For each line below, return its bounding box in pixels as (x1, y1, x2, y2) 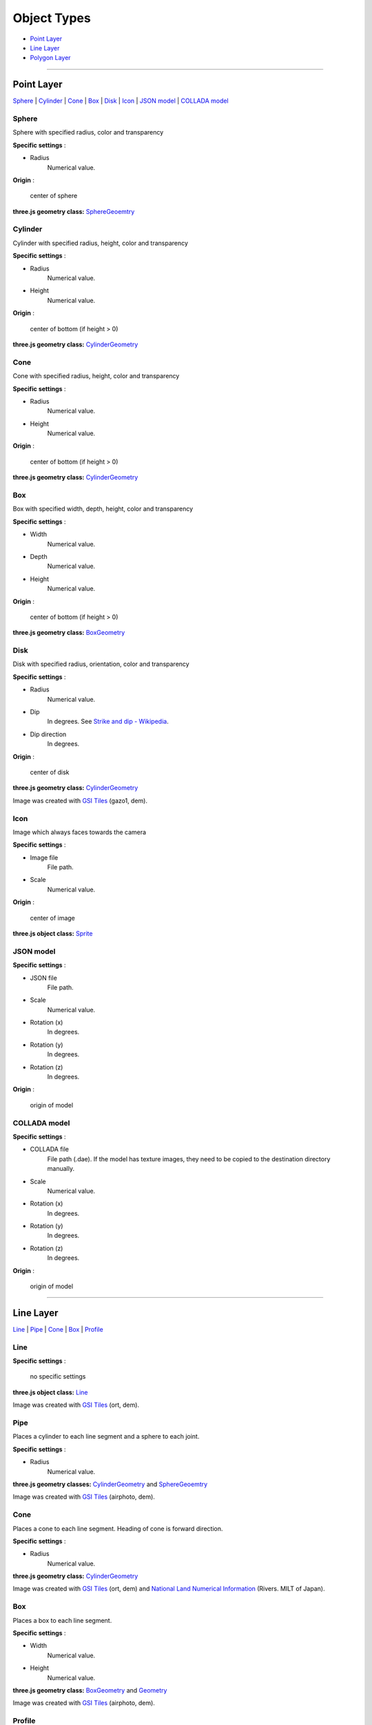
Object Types (12, 10, 91, 26)
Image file (30, 853, 59, 862)
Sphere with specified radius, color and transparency (12, 128, 164, 137)
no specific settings (30, 1372, 86, 1381)
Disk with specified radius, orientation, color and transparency (12, 660, 189, 669)
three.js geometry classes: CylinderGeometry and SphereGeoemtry (12, 1480, 208, 1488)
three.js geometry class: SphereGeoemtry (12, 207, 135, 215)
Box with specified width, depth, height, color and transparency (12, 504, 194, 513)
